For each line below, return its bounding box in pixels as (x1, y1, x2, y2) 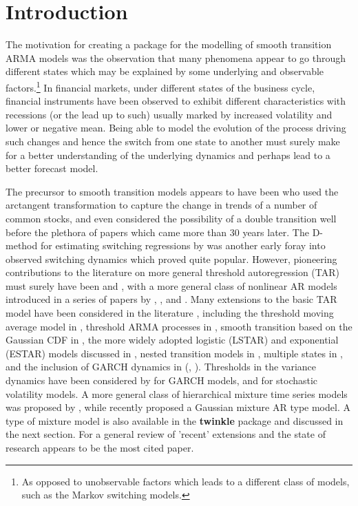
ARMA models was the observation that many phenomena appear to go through (6, 50, 346, 65)
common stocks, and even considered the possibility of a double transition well (6, 211, 337, 225)
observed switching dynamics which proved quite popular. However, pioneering (6, 251, 337, 266)
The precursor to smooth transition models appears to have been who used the (6, 184, 339, 198)
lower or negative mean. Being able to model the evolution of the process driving (6, 120, 346, 135)
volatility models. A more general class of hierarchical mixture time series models (6, 386, 348, 401)
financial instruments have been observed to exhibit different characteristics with (6, 94, 346, 108)
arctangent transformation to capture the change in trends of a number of (6, 198, 317, 212)
